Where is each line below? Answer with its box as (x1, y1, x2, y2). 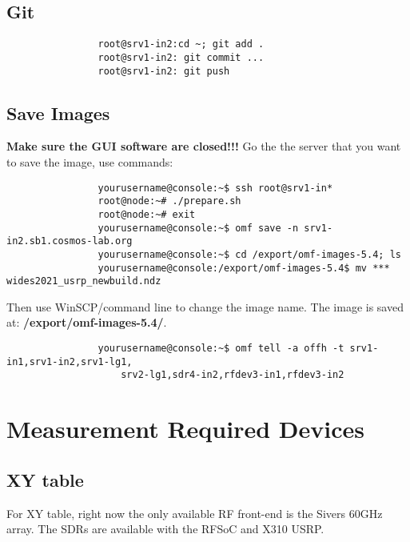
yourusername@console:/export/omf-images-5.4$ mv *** (98, 262, 390, 274)
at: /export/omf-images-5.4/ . (6, 314, 167, 331)
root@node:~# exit (98, 208, 196, 220)
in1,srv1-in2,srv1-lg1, (6, 355, 133, 367)
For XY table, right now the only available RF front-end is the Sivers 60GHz (6, 504, 383, 521)
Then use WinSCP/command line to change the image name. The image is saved (6, 298, 404, 315)
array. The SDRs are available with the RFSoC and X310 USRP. (6, 520, 324, 537)
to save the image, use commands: (6, 153, 173, 170)
